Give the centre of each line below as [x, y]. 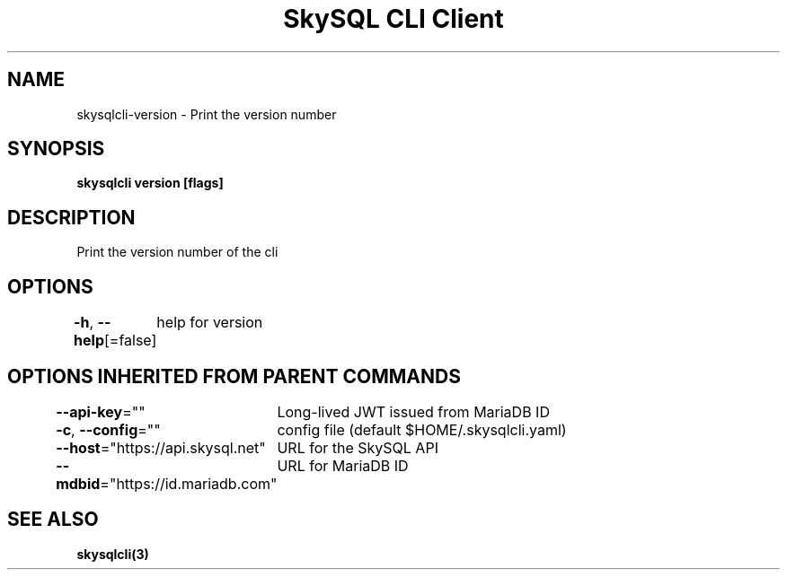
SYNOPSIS [56, 149]
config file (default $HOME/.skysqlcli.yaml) [422, 429]
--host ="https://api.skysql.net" [161, 447]
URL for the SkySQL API [358, 447]
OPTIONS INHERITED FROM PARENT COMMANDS [234, 376]
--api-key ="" [101, 411]
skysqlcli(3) [113, 554]
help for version [210, 323]
